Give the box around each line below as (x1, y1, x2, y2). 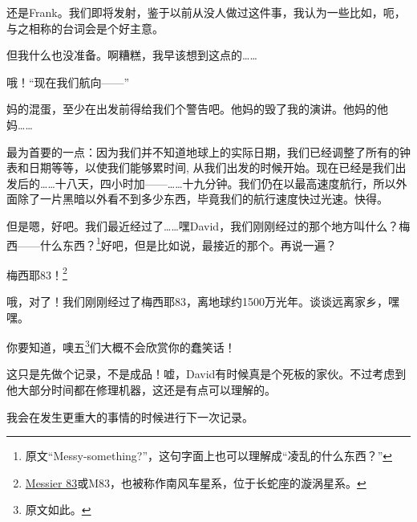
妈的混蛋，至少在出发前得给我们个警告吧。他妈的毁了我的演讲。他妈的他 (6, 100, 388, 117)
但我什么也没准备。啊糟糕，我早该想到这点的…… (6, 47, 257, 63)
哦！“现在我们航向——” (6, 73, 130, 90)
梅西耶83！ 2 (6, 263, 67, 283)
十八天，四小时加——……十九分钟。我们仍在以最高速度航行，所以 (55, 174, 396, 191)
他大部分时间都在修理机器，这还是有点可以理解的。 (6, 381, 276, 398)
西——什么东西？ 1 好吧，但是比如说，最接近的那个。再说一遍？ (6, 234, 337, 253)
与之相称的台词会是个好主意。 (6, 19, 164, 36)
